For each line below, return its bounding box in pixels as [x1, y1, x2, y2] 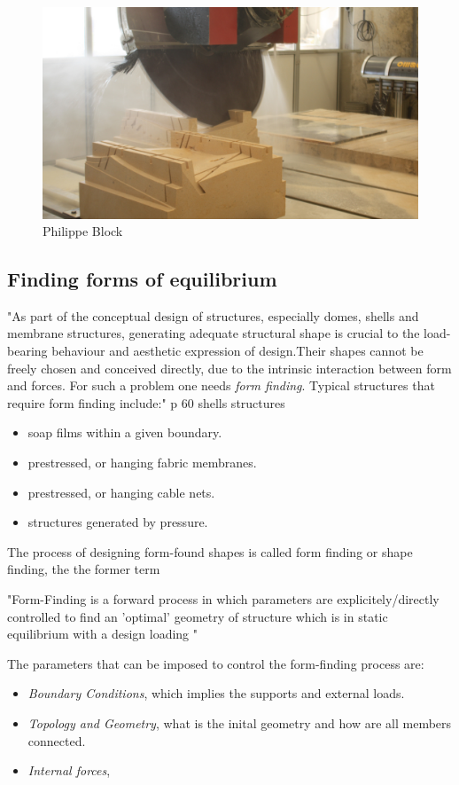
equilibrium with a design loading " [7, 624, 198, 643]
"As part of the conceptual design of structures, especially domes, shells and [7, 306, 419, 325]
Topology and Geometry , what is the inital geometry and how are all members [27, 713, 452, 732]
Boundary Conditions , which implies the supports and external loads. [27, 684, 405, 703]
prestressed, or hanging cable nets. [27, 483, 215, 501]
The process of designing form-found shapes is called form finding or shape [7, 542, 413, 561]
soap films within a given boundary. [27, 423, 222, 442]
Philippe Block [43, 222, 123, 240]
